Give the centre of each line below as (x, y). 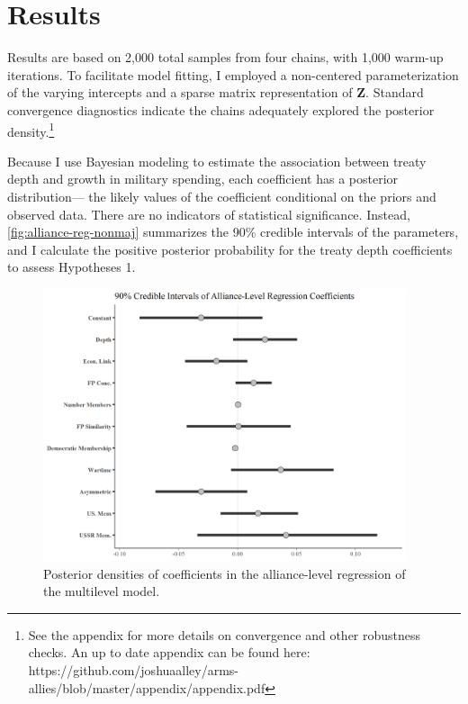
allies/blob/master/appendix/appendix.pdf (147, 687)
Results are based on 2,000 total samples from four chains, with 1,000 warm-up (225, 57)
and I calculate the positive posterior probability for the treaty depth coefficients (230, 249)
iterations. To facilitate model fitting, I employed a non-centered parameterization (233, 74)
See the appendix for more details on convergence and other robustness (225, 634)
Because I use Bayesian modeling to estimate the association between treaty (217, 161)
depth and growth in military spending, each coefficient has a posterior (203, 179)
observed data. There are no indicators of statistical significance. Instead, (209, 214)
